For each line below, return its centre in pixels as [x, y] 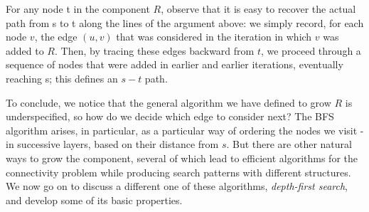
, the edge [56, 37]
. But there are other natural [289, 144]
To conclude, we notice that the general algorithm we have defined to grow [169, 102]
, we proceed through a [311, 50]
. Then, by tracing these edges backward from [154, 50]
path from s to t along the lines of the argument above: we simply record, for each [185, 22]
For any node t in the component [78, 9]
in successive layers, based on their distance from [112, 144]
